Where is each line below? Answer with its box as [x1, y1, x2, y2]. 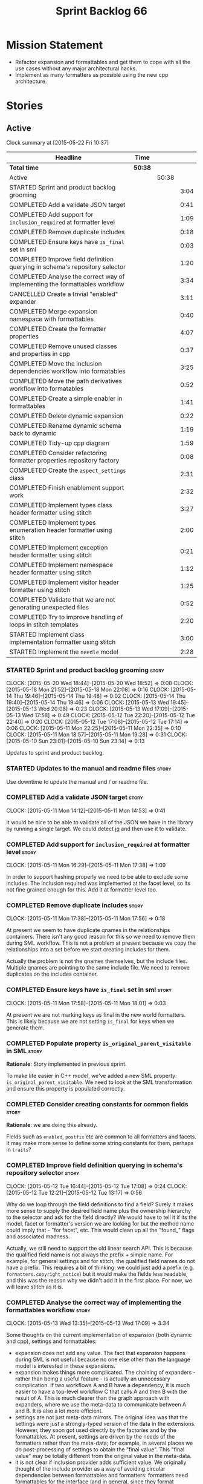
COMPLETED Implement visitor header [9, 578, 119, 586]
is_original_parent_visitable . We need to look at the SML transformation [6, 1079, 192, 1086]
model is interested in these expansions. [14, 1362, 116, 1369]
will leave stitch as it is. [6, 1283, 63, 1290]
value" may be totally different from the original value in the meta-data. [14, 1452, 192, 1459]
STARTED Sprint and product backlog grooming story [6, 666, 164, 674]
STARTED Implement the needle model [9, 648, 119, 656]
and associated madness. [6, 1233, 70, 1240]
